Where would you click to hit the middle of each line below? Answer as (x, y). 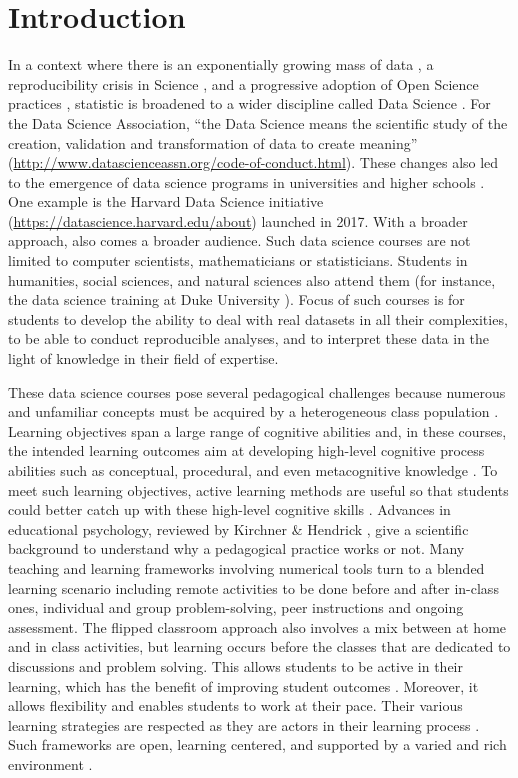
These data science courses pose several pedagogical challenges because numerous (257, 391)
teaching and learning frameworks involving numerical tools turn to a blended (246, 567)
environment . (50, 763)
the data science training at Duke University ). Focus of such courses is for (236, 299)
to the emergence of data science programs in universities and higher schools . (246, 181)
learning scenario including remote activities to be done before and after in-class (253, 587)
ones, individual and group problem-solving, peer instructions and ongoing (236, 607)
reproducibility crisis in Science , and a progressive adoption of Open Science (243, 83)
